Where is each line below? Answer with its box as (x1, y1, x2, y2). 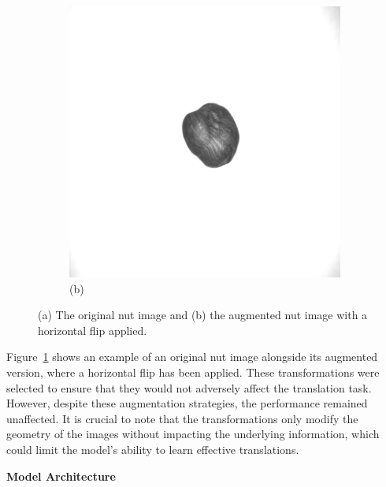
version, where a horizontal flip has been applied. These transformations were (6, 363, 380, 380)
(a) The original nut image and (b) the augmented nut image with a (38, 307, 368, 323)
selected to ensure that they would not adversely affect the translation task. (6, 379, 372, 396)
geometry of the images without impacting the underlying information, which (6, 426, 380, 442)
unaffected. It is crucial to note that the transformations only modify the (6, 410, 358, 426)
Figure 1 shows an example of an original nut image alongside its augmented (6, 348, 378, 365)
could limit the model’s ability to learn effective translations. (6, 441, 299, 457)
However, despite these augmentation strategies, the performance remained (6, 395, 368, 411)
